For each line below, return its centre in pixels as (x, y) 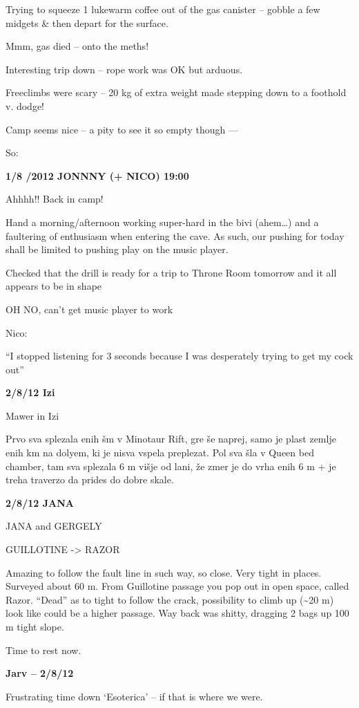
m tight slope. (35, 626)
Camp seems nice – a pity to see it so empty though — (122, 129)
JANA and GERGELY (54, 526)
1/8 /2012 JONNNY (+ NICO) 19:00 (97, 175)
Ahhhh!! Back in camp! (55, 199)
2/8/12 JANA (40, 502)
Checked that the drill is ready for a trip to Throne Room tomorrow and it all (171, 272)
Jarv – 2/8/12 (40, 673)
